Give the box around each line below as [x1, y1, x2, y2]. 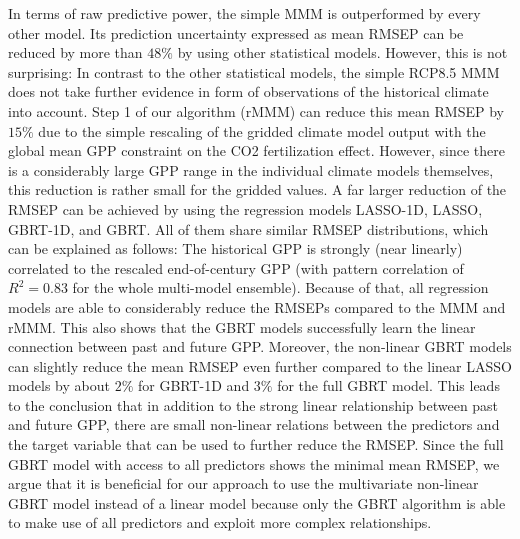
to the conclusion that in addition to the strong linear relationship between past [8, 394, 499, 415]
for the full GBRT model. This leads [277, 375, 500, 396]
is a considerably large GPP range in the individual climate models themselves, [8, 159, 494, 180]
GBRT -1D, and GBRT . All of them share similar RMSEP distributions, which [8, 218, 489, 239]
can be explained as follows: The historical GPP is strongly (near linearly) [8, 238, 463, 259]
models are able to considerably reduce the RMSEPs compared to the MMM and [8, 296, 506, 317]
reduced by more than [8, 42, 143, 63]
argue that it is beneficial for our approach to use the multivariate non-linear [8, 473, 479, 494]
